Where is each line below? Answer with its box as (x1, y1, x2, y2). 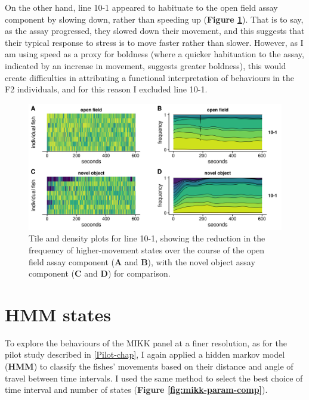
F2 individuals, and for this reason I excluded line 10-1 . (5, 83, 208, 95)
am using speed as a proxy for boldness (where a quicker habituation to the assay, (5, 48, 304, 60)
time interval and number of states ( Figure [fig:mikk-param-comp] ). (5, 383, 268, 396)
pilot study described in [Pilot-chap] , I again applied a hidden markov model (5, 348, 285, 361)
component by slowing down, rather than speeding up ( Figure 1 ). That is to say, (5, 13, 304, 25)
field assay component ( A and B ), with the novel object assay (29, 255, 255, 268)
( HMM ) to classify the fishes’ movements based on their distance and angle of (5, 360, 293, 373)
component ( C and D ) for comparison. (29, 267, 171, 280)
